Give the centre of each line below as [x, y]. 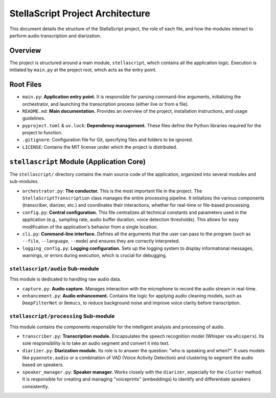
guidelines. [34, 118]
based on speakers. [43, 365]
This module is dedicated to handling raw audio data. [65, 279]
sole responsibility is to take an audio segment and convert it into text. [96, 343]
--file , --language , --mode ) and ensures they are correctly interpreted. [101, 241]
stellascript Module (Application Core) [77, 162]
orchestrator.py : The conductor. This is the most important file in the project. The [112, 191]
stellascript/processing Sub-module [62, 316]
